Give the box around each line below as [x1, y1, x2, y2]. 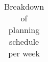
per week [8, 47, 40, 59]
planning [8, 24, 40, 36]
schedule [9, 36, 39, 47]
